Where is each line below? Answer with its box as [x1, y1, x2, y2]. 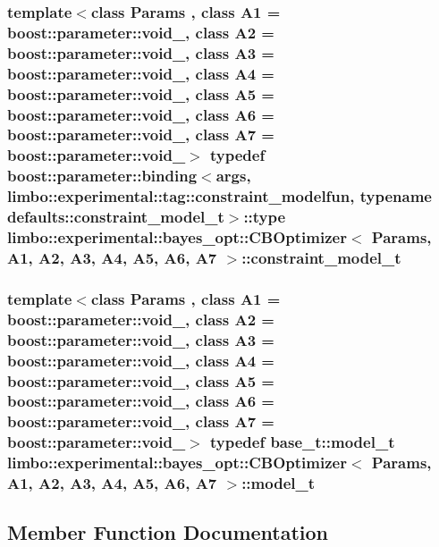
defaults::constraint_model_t [7, 206, 224, 228]
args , [215, 164, 251, 187]
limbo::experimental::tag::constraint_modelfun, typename [7, 185, 432, 207]
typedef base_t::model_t [210, 431, 395, 453]
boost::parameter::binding [7, 164, 198, 187]
